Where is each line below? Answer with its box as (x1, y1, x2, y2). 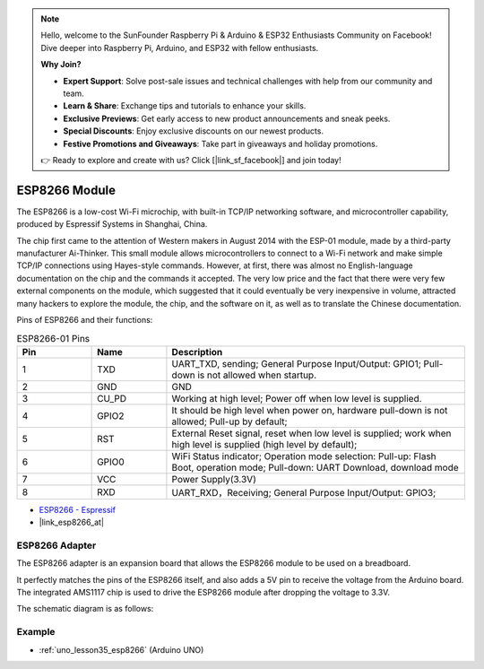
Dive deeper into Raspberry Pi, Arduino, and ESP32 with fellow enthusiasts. (40, 42, 319, 53)
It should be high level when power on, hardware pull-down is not (171, 404, 448, 416)
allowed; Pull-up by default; (171, 415, 288, 428)
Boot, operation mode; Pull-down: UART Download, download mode (171, 461, 459, 474)
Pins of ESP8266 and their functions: (16, 314, 153, 325)
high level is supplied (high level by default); (171, 438, 358, 450)
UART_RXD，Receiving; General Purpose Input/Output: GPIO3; (171, 486, 436, 499)
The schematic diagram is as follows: (16, 604, 154, 614)
